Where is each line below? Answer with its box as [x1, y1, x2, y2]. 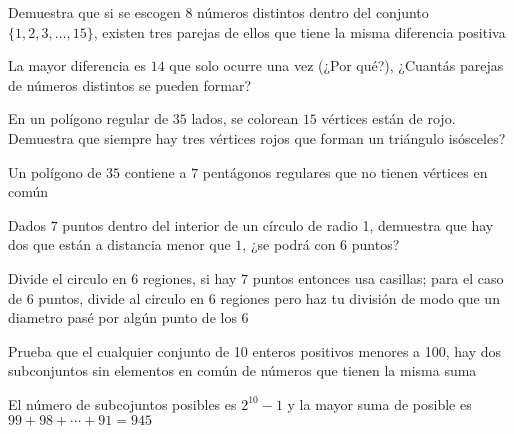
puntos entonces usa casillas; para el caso [252, 267, 504, 288]
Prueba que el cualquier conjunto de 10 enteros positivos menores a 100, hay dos [8, 340, 502, 361]
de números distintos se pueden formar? [8, 74, 252, 95]
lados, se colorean [191, 108, 299, 129]
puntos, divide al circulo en [38, 287, 205, 308]
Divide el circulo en [8, 267, 127, 288]
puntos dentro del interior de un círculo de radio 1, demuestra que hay [62, 214, 494, 235]
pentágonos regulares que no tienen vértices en [202, 161, 488, 182]
